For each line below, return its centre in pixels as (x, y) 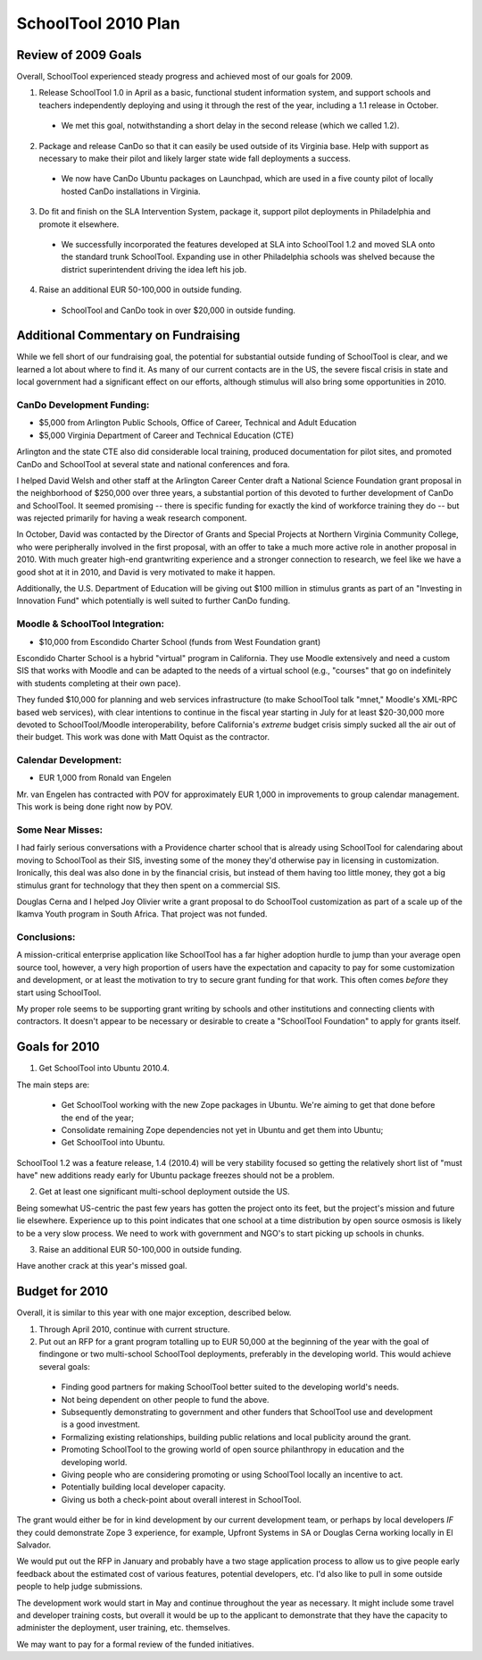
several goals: (65, 1366)
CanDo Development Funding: (83, 405)
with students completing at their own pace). (99, 683)
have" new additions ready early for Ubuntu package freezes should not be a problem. (175, 1176)
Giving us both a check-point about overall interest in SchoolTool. (182, 1499)
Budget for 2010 (62, 1291)
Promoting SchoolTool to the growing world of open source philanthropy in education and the (233, 1450)
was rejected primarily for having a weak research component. (132, 518)
